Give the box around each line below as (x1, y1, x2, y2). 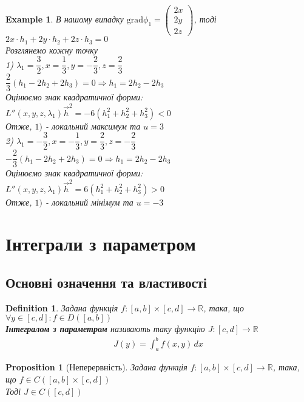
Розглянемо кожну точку (5, 43, 98, 56)
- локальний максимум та (46, 119, 141, 132)
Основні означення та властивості (5, 273, 207, 292)
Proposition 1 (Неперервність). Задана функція (5, 361, 187, 373)
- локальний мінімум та (46, 195, 133, 208)
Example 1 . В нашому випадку (5, 13, 124, 26)
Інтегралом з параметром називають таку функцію (5, 322, 205, 335)
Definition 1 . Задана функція (5, 301, 118, 314)
